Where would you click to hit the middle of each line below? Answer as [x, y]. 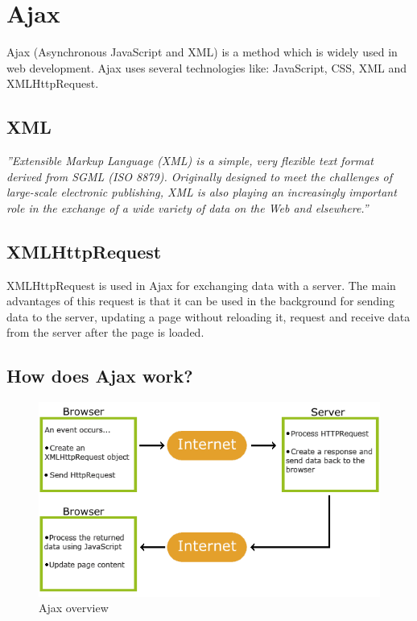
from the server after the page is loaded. [105, 332]
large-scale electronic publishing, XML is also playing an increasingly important [202, 192]
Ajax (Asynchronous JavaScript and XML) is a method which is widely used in [202, 52]
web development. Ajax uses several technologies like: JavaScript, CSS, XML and [206, 67]
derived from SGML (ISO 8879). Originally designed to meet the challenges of [199, 176]
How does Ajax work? [100, 376]
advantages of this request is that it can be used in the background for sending [201, 301]
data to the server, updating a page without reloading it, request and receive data [208, 316]
